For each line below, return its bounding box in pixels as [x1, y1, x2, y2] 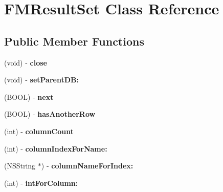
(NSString [4, 160, 36, 171]
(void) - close [4, 57, 47, 68]
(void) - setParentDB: [4, 74, 79, 85]
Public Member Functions [4, 33, 144, 49]
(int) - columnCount [4, 125, 74, 136]
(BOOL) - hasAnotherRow [4, 109, 96, 119]
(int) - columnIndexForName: [4, 143, 107, 154]
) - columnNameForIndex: [41, 160, 133, 171]
